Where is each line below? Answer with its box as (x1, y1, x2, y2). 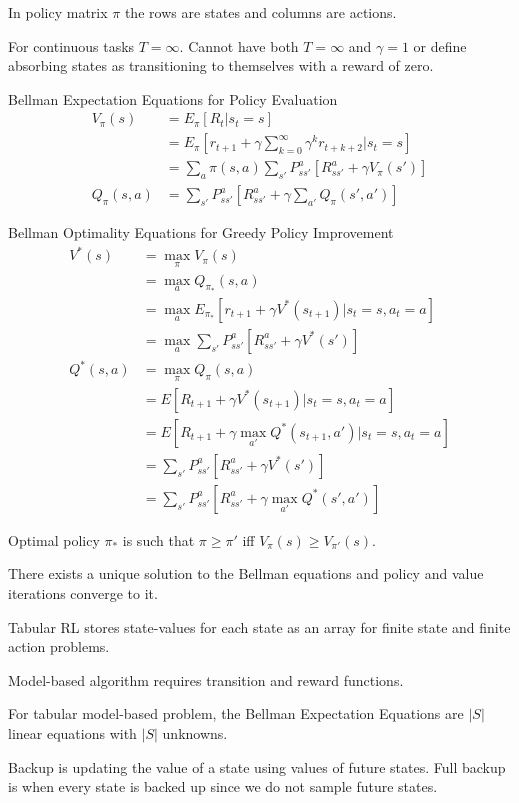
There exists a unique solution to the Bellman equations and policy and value (8, 563, 484, 584)
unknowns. (162, 722, 228, 743)
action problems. (8, 636, 110, 657)
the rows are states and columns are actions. (124, 2, 397, 22)
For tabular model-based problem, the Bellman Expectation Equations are (8, 703, 464, 724)
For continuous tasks (8, 35, 135, 56)
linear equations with (8, 722, 137, 743)
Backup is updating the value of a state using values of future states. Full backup (8, 756, 506, 777)
